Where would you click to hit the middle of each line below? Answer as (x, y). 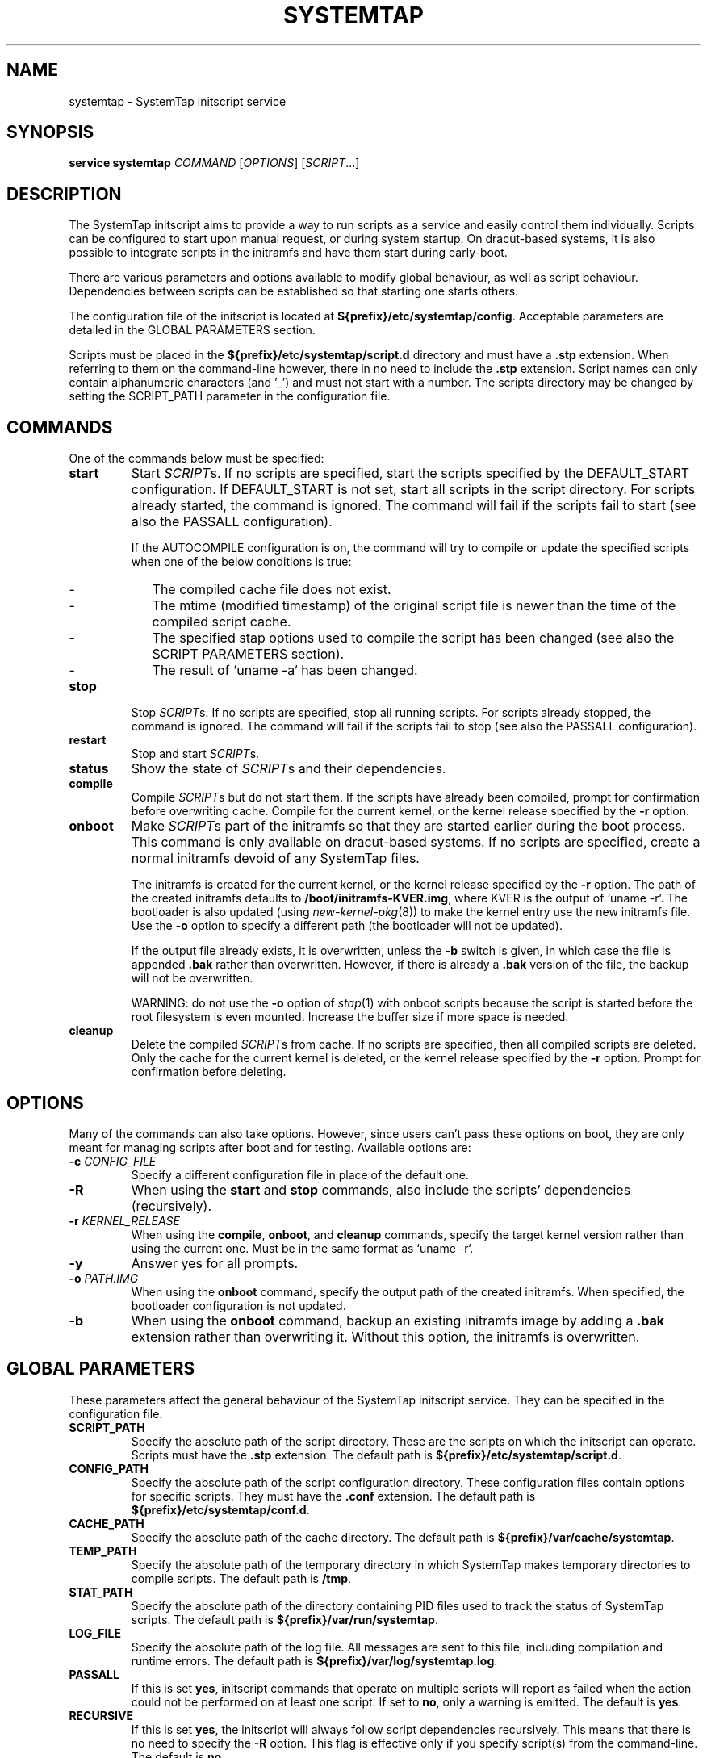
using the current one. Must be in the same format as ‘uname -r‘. (302, 1248)
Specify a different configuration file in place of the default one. (300, 1174)
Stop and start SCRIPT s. (195, 754)
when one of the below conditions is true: (241, 562)
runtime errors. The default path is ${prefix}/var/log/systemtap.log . (314, 1660)
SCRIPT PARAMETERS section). (248, 654)
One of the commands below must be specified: (197, 458)
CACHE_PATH (107, 1523)
